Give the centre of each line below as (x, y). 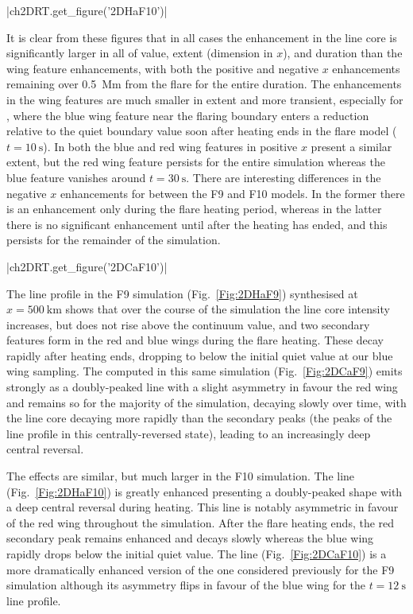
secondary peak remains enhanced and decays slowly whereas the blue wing (190, 538)
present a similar (351, 146)
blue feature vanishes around (76, 177)
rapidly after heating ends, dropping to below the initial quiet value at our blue (200, 355)
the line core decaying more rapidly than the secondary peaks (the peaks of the (199, 418)
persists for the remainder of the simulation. (114, 240)
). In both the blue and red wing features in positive (170, 146)
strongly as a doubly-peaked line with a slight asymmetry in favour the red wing (202, 387)
